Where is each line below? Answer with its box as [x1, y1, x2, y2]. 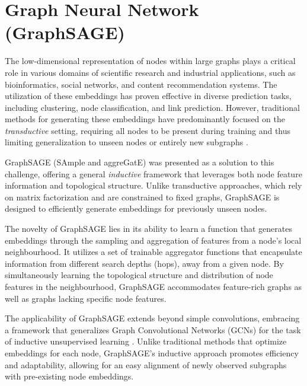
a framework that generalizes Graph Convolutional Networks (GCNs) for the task [5, 323, 301, 336]
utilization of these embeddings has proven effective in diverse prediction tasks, [5, 90, 292, 102]
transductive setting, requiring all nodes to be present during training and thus [5, 124, 291, 136]
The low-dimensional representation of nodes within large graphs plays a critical [5, 55, 296, 67]
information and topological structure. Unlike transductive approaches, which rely [5, 179, 302, 192]
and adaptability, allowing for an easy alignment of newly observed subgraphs [5, 358, 287, 371]
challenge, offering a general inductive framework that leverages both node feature [5, 167, 302, 180]
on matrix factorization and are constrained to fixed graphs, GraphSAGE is [5, 190, 280, 203]
